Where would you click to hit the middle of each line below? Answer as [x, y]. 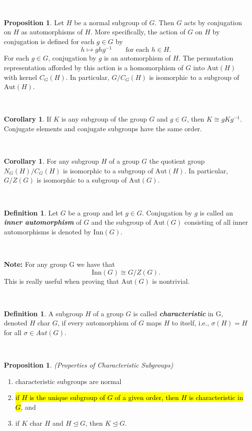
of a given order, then [147, 397]
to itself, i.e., [190, 323]
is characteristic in [216, 397]
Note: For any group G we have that [59, 264]
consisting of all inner [216, 222]
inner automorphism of [43, 222]
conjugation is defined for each [49, 41]
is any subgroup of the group [104, 119]
